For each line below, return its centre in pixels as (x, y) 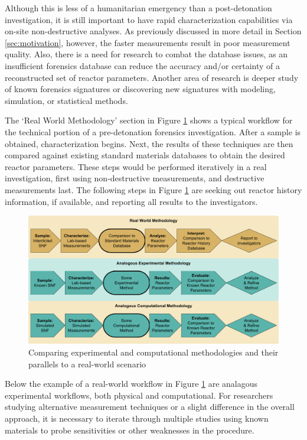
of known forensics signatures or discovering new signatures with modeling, (140, 89)
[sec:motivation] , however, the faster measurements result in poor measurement (148, 42)
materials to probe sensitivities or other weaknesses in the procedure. (130, 430)
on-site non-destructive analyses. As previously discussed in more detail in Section (153, 31)
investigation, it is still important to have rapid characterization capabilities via (149, 19)
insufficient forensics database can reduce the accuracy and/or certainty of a (142, 65)
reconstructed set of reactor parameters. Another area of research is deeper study (152, 77)
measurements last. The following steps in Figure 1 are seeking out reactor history (153, 189)
